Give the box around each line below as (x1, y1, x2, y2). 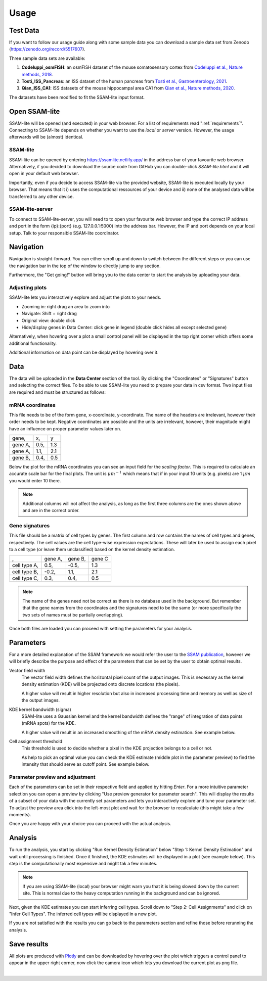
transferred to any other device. (9, 193, 74, 199)
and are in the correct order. (22, 508, 80, 514)
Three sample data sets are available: (9, 55, 86, 61)
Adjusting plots (9, 284, 47, 291)
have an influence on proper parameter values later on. (9, 425, 121, 431)
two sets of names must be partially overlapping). (22, 611, 124, 618)
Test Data (9, 26, 40, 35)
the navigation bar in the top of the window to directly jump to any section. (9, 263, 161, 269)
